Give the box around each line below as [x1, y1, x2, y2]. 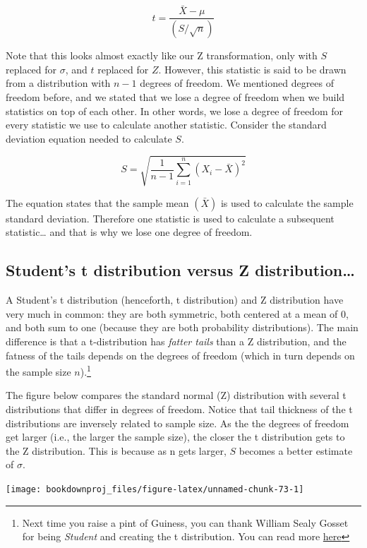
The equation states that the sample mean [6, 195, 189, 210]
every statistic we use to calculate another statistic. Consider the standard [6, 117, 327, 132]
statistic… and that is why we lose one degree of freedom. [6, 225, 253, 239]
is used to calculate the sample [220, 195, 354, 210]
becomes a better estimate [239, 443, 353, 458]
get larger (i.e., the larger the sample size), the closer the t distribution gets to [6, 429, 345, 444]
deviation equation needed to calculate [6, 131, 172, 145]
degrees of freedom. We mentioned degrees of [140, 76, 335, 90]
